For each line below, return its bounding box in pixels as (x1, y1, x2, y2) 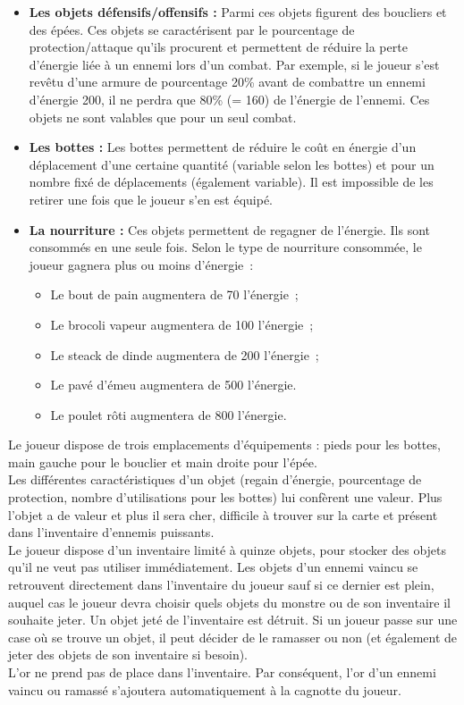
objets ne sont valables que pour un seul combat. (29, 107, 297, 126)
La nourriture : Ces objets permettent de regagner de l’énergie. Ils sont (29, 220, 431, 239)
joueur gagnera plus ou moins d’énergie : (29, 255, 254, 273)
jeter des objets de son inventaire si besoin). (8, 645, 249, 664)
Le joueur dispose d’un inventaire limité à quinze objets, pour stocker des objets (8, 540, 447, 558)
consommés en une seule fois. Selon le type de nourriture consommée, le (29, 238, 422, 256)
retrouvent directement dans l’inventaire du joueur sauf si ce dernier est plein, (8, 575, 434, 594)
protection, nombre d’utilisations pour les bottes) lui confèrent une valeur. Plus (8, 488, 443, 507)
